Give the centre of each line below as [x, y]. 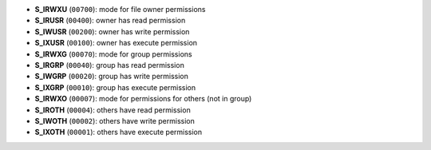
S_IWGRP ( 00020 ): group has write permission [112, 77]
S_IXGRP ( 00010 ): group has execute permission [115, 87]
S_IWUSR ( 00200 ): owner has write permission [112, 31]
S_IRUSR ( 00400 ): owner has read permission [110, 21]
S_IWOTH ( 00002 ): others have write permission [115, 120]
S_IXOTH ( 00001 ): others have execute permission [119, 132]
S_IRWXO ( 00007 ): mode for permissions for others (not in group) [143, 99]
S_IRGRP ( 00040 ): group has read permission [110, 65]
